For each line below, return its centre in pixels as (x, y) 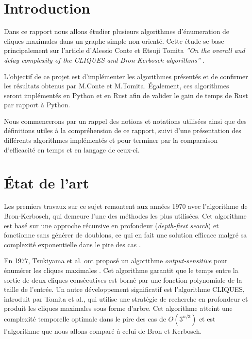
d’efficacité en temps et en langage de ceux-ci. (72, 149)
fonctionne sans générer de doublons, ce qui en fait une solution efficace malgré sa (126, 235)
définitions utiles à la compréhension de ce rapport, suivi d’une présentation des (123, 130)
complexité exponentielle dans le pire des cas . (72, 244)
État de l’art (47, 183)
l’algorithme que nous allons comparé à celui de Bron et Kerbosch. (103, 331)
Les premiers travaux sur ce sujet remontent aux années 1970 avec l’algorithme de (126, 206)
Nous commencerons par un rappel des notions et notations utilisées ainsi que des (125, 121)
